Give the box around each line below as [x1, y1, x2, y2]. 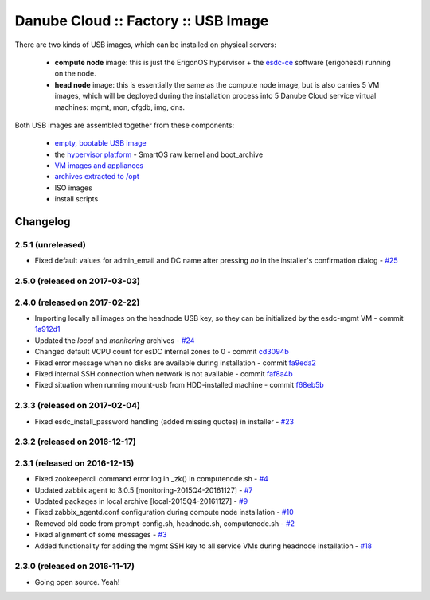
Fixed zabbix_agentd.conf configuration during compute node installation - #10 [34, 508, 294, 517]
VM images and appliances [54, 161, 143, 170]
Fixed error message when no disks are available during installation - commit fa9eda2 [34, 358, 316, 368]
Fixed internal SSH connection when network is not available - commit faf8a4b [34, 369, 294, 379]
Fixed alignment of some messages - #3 [34, 530, 167, 540]
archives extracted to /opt [54, 172, 139, 181]
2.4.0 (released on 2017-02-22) [14, 297, 140, 308]
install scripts [54, 194, 99, 204]
